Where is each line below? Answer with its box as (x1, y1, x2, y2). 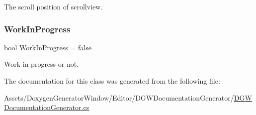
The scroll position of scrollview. (4, 1, 103, 11)
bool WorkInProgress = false (4, 42, 91, 52)
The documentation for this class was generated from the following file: (4, 76, 220, 86)
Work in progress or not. (4, 59, 79, 69)
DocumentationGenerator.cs (4, 102, 89, 113)
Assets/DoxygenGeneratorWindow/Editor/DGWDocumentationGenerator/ (4, 92, 234, 103)
